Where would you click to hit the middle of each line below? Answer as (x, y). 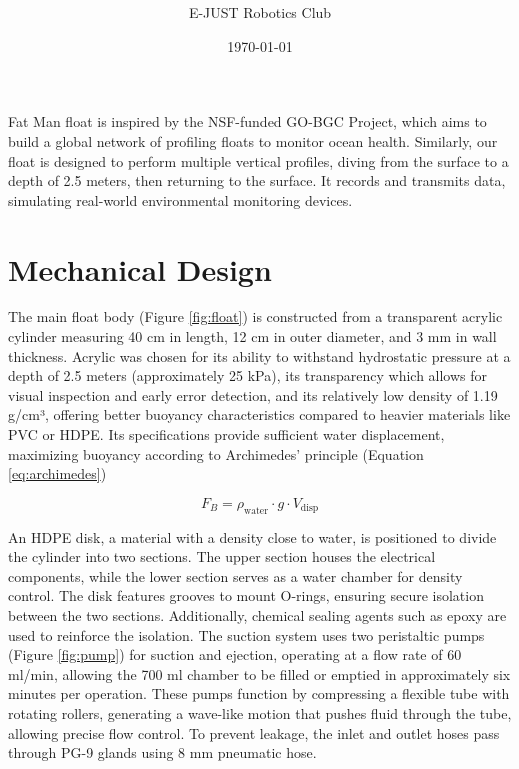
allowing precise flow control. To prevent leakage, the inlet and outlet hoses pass (254, 732)
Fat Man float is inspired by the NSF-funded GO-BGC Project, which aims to (247, 121)
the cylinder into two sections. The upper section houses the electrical (222, 556)
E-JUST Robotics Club (260, 12)
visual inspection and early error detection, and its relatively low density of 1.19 (253, 394)
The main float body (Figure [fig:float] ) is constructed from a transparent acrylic (255, 316)
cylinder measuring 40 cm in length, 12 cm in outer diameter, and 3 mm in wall (252, 336)
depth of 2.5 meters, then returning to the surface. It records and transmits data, (257, 180)
